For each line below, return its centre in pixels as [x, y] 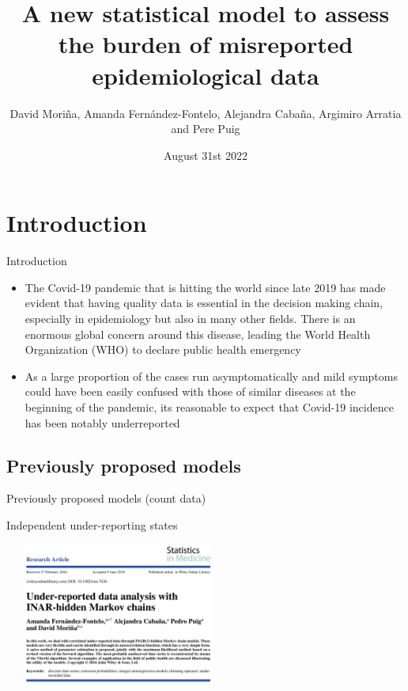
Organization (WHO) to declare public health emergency [163, 349]
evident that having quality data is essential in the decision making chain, [204, 303]
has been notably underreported [102, 422]
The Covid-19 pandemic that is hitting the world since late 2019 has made [205, 287]
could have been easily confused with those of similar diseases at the [190, 391]
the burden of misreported [206, 44]
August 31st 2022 [206, 155]
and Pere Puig [206, 129]
